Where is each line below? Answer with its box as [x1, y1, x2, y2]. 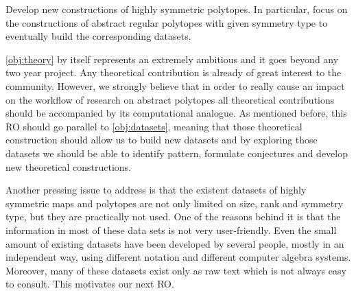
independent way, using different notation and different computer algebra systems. [5, 250, 351, 264]
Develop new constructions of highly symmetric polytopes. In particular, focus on [5, 2, 348, 16]
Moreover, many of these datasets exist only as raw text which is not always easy [5, 263, 346, 277]
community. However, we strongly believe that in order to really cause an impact [5, 78, 345, 93]
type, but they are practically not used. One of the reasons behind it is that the [5, 209, 341, 224]
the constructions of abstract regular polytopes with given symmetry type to [5, 15, 328, 30]
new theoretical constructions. [5, 159, 132, 174]
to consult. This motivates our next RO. [5, 277, 174, 291]
